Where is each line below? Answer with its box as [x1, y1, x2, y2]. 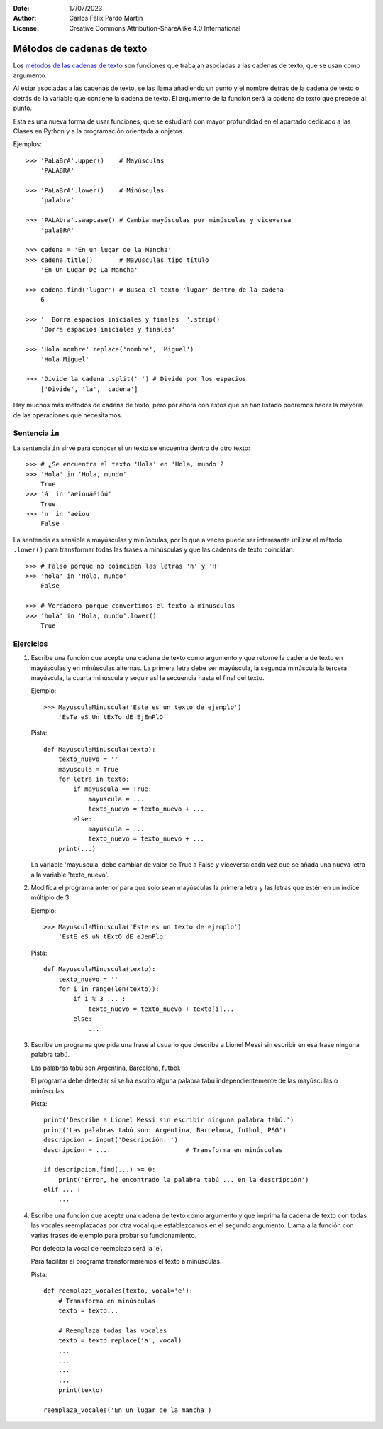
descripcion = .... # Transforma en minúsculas [43, 1146, 283, 1154]
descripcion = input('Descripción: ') [43, 1136, 179, 1144]
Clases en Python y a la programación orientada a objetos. [13, 127, 184, 136]
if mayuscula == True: [73, 785, 152, 793]
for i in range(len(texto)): [57, 985, 160, 993]
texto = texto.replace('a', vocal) [57, 1337, 182, 1345]
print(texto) [57, 1386, 104, 1394]
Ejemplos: [13, 140, 43, 148]
